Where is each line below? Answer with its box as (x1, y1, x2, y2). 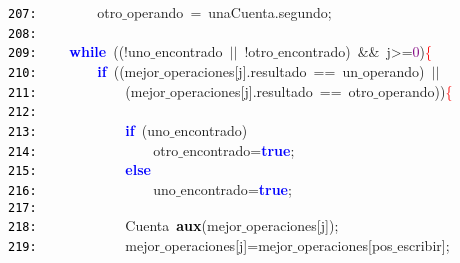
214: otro (8, 139, 179, 160)
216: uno (8, 178, 176, 199)
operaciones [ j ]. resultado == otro (170, 80, 374, 101)
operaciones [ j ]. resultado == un (163, 60, 358, 81)
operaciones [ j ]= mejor (164, 234, 293, 255)
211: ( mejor (8, 80, 166, 101)
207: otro (8, 2, 123, 22)
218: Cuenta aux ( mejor (8, 215, 242, 236)
